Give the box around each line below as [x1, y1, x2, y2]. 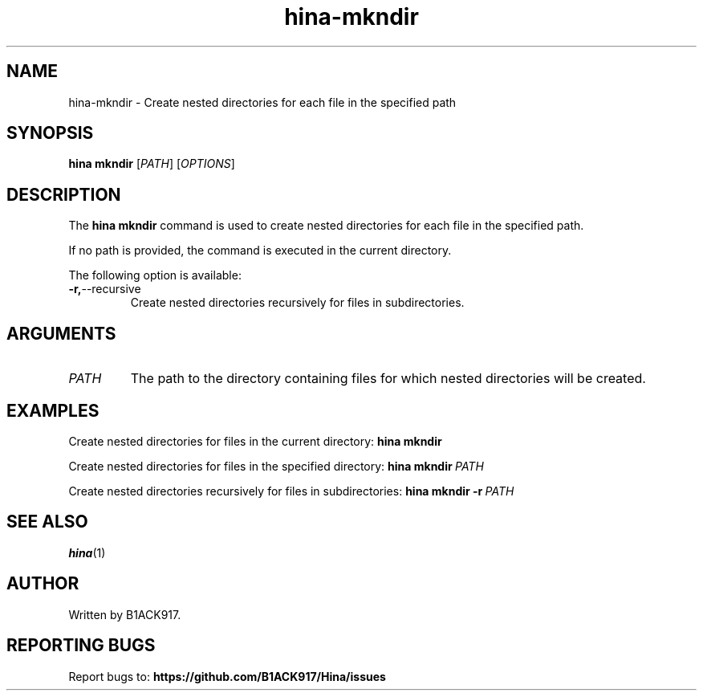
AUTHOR [6, 573, 79, 594]
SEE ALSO [6, 512, 88, 532]
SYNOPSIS [6, 123, 94, 144]
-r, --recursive [68, 282, 141, 296]
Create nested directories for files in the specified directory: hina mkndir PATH [68, 459, 484, 473]
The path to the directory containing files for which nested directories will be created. [130, 370, 646, 387]
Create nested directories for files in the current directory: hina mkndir [68, 434, 442, 448]
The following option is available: [68, 268, 242, 283]
